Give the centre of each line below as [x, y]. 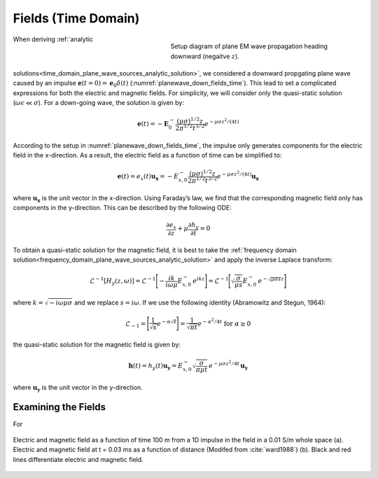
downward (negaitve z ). [205, 56]
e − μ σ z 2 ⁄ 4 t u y [229, 365]
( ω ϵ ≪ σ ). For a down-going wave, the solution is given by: [99, 103]
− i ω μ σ [61, 303]
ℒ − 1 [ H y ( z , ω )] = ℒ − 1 [123, 281]
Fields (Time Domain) [76, 18]
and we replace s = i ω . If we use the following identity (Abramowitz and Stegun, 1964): [200, 302]
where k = [28, 302]
